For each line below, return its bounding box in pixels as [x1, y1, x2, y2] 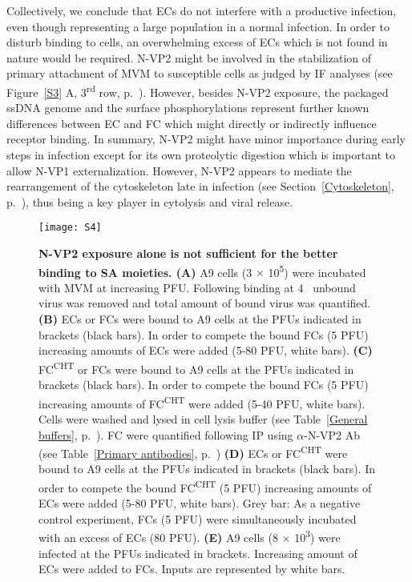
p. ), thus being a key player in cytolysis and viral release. [6, 193, 293, 210]
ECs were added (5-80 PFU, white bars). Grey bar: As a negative [38, 495, 361, 512]
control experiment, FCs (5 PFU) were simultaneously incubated [38, 510, 357, 527]
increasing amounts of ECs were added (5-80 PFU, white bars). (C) [38, 342, 373, 359]
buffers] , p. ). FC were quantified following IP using [38, 426, 293, 443]
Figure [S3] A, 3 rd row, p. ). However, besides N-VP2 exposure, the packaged [6, 81, 389, 100]
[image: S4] [38, 222, 102, 234]
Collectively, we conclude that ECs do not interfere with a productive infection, [6, 2, 397, 18]
